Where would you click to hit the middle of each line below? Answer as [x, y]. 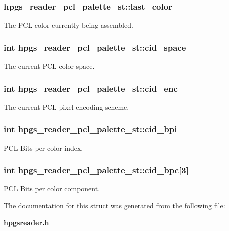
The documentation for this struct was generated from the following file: [115, 206]
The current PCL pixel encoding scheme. [67, 107]
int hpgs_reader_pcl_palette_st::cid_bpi [91, 129]
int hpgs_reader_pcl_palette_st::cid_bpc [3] [97, 170]
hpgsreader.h [27, 222]
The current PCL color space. [49, 66]
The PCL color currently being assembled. [69, 25]
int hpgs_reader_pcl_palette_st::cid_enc [91, 88]
